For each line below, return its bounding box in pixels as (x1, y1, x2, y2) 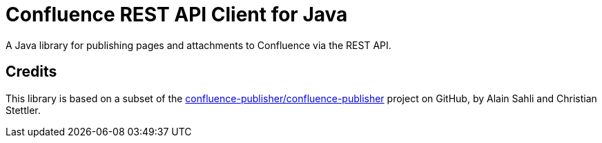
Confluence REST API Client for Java (6, 3, 348, 26)
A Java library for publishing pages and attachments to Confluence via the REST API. (6, 39, 391, 51)
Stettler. (6, 104, 41, 116)
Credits (6, 63, 57, 81)
